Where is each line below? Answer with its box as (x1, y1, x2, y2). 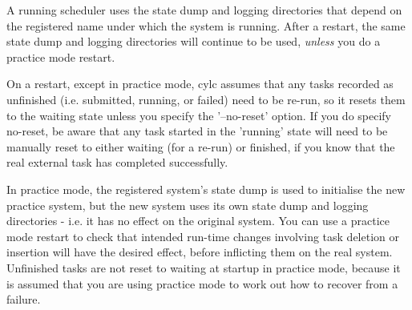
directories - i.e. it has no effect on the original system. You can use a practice (6, 212, 390, 229)
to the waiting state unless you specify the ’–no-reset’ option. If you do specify (6, 107, 391, 123)
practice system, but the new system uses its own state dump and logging (6, 196, 369, 213)
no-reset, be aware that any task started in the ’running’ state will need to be (6, 123, 388, 139)
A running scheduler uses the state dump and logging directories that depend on (6, 2, 402, 18)
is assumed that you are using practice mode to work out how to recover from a (6, 275, 398, 292)
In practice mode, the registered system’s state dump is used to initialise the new (6, 180, 406, 197)
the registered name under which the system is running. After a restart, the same (6, 17, 406, 34)
